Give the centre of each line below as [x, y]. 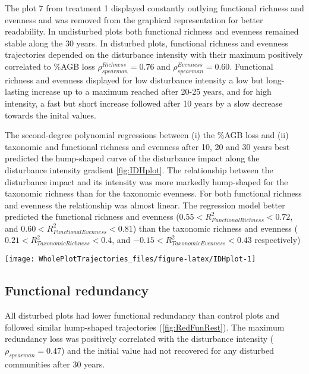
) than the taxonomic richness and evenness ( [215, 228]
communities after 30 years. [55, 364]
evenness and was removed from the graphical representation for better [134, 19]
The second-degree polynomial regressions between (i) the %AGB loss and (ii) [147, 135]
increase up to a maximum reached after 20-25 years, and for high [152, 91]
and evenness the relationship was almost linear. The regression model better [145, 205]
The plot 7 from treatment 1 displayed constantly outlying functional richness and [154, 8]
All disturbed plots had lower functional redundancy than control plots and [142, 315]
